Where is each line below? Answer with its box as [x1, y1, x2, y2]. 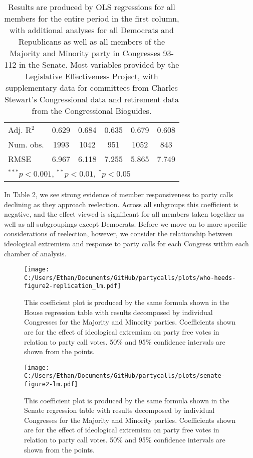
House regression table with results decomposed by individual [24, 307, 213, 317]
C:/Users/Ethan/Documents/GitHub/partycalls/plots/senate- [24, 372, 225, 380]
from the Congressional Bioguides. [32, 105, 152, 116]
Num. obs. [8, 138, 44, 150]
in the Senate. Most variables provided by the [19, 59, 179, 70]
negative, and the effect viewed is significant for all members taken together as [4, 209, 244, 219]
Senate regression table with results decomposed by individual [24, 405, 215, 415]
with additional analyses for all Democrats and [10, 24, 174, 36]
